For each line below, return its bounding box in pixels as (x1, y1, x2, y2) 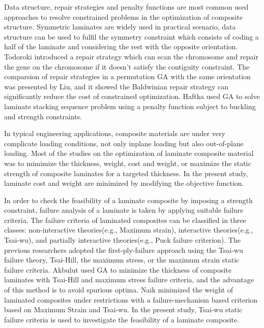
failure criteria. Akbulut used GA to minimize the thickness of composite (4, 264, 231, 275)
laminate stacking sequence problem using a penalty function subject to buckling (4, 101, 256, 111)
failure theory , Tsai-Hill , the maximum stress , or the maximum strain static (4, 254, 240, 265)
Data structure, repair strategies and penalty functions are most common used (4, 2, 249, 12)
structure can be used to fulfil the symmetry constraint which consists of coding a (4, 31, 259, 42)
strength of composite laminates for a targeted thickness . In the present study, (4, 168, 248, 178)
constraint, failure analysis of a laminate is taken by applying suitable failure (4, 205, 244, 215)
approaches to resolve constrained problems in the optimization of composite (4, 11, 243, 22)
